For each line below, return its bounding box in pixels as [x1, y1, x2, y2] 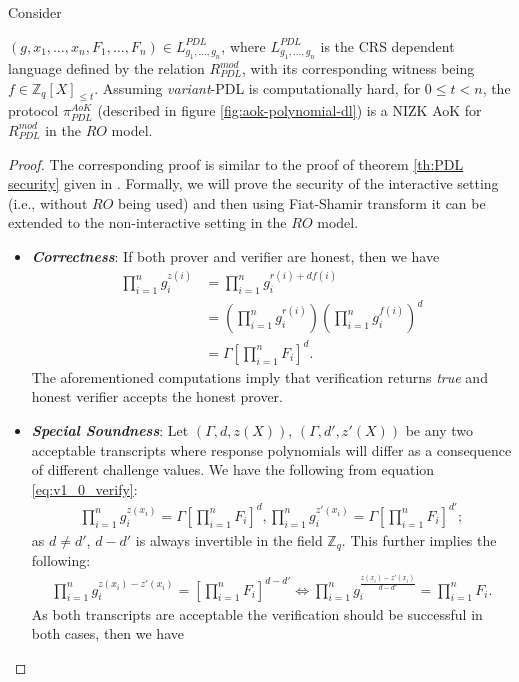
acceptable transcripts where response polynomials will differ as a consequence [31, 439, 512, 460]
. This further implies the [341, 529, 497, 550]
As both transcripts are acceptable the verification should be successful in [31, 603, 483, 624]
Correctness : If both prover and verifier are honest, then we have [31, 245, 440, 266]
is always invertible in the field [135, 529, 323, 550]
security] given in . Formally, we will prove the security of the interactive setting [8, 173, 499, 194]
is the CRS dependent [320, 35, 455, 56]
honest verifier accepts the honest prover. [31, 386, 283, 407]
